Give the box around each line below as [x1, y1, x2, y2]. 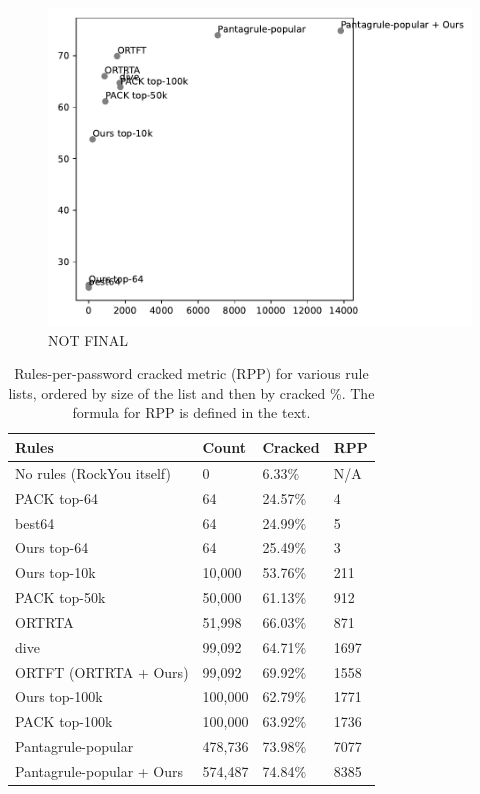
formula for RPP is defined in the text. [72, 402, 311, 423]
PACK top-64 [15, 487, 99, 508]
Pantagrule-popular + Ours [15, 760, 184, 781]
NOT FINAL [48, 329, 129, 350]
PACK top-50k [15, 587, 106, 608]
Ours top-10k [15, 562, 96, 583]
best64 [15, 512, 55, 533]
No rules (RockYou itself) [15, 462, 171, 483]
